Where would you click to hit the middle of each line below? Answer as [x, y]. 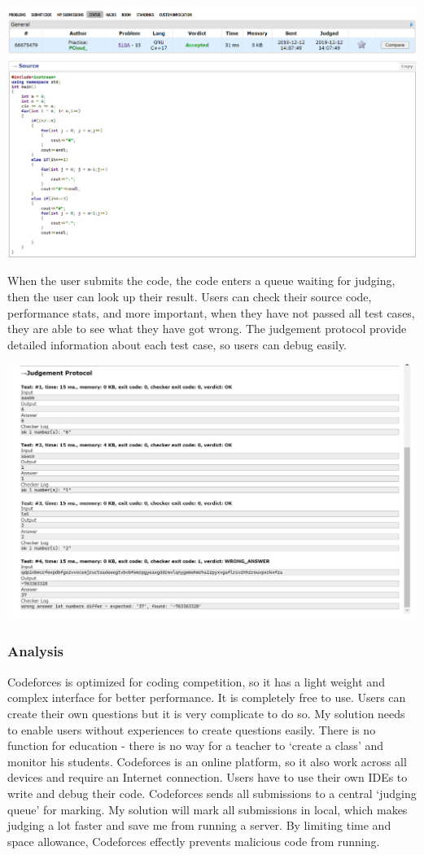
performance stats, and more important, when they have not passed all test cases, [211, 312]
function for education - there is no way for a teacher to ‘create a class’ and [195, 745]
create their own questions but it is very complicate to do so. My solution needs [206, 713]
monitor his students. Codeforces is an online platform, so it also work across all [207, 761]
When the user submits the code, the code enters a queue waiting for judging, [201, 281]
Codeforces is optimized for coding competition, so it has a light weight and [196, 681]
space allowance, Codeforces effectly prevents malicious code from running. [194, 841]
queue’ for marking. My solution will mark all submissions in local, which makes [208, 809]
